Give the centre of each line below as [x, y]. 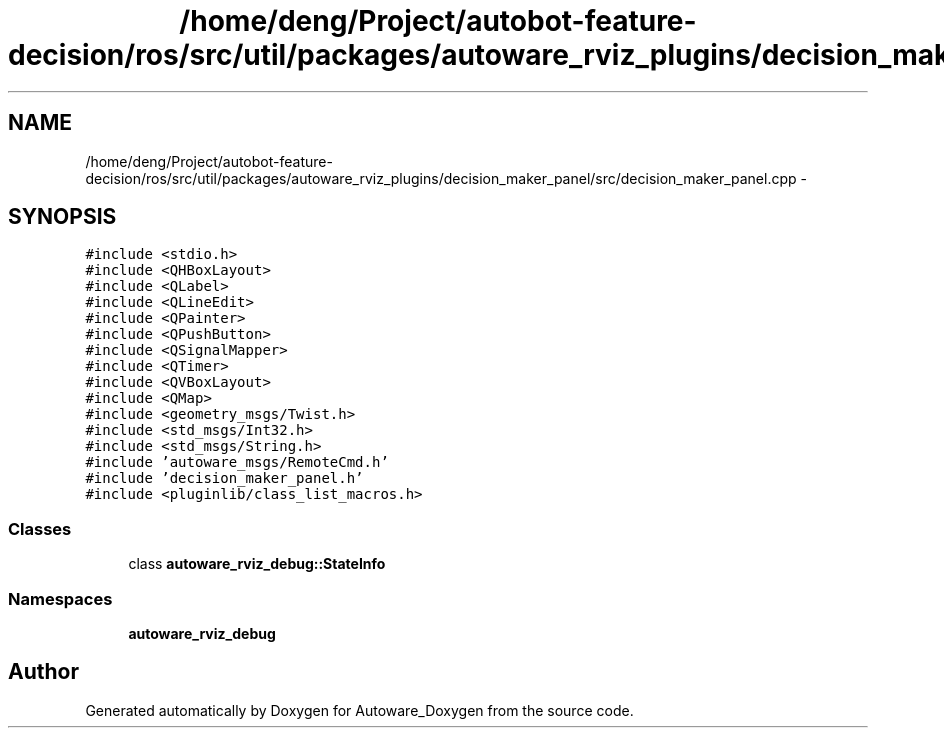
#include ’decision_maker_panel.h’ [224, 478]
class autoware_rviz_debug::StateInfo [257, 564]
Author [43, 672]
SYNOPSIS [62, 217]
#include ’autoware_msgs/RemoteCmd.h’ [237, 462]
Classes [40, 528]
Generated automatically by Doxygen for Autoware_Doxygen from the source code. [359, 710]
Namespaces [60, 598]
